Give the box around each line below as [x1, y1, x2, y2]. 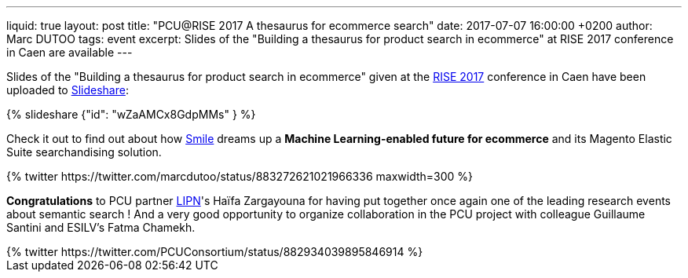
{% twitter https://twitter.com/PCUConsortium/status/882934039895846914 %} [6, 245, 423, 258]
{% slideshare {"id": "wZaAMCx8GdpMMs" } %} [6, 108, 256, 121]
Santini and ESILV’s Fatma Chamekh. [6, 221, 196, 234]
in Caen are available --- [6, 46, 133, 59]
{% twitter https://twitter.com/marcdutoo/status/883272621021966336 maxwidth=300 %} [6, 170, 474, 183]
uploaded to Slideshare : [6, 83, 129, 97]
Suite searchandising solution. [6, 145, 162, 159]
